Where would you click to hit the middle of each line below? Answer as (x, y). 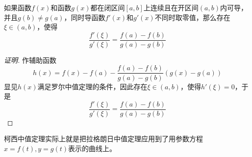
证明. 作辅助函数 (30, 60)
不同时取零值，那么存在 (192, 17)
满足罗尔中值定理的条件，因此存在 (92, 86)
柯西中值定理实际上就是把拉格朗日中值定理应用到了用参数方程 (103, 139)
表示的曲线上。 (92, 148)
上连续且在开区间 (171, 7)
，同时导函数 (85, 17)
